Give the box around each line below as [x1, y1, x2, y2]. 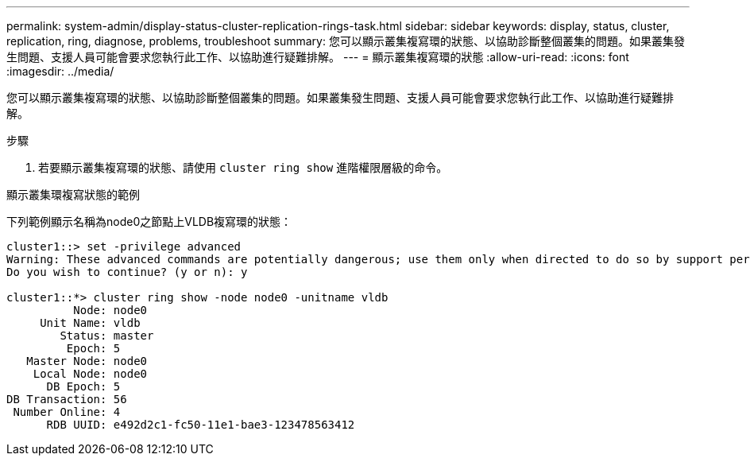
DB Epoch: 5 [46, 380, 121, 393]
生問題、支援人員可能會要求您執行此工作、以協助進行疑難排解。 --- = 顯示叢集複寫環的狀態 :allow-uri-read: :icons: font [6, 50, 629, 64]
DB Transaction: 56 [6, 393, 127, 406]
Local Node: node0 [33, 367, 148, 380]
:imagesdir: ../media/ [6, 64, 114, 78]
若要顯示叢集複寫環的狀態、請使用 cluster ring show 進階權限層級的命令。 [38, 161, 448, 174]
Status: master [60, 329, 154, 342]
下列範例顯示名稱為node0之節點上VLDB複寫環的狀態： [6, 215, 292, 228]
